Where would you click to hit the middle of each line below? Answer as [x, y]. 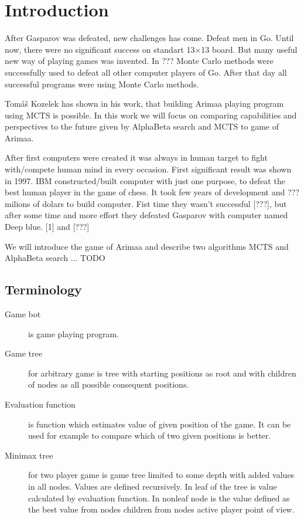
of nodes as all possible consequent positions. [109, 384]
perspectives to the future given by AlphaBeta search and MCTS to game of [142, 126]
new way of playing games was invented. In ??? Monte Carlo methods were [139, 61]
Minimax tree [29, 455]
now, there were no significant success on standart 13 [100, 49]
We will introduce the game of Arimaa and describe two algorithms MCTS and [147, 246]
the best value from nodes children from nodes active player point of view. [161, 509]
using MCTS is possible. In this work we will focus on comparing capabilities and [151, 115]
